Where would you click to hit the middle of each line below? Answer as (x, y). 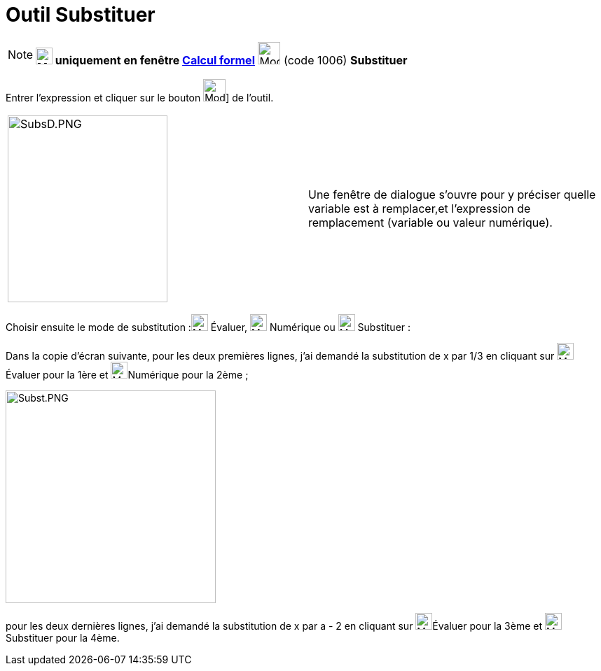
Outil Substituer (81, 15)
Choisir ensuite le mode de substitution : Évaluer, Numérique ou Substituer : (208, 327)
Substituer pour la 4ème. (63, 637)
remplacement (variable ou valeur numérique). (430, 223)
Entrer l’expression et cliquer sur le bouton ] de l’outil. (140, 97)
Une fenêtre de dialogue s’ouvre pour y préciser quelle (452, 195)
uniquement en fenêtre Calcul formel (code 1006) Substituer (231, 60)
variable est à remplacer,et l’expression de (420, 209)
